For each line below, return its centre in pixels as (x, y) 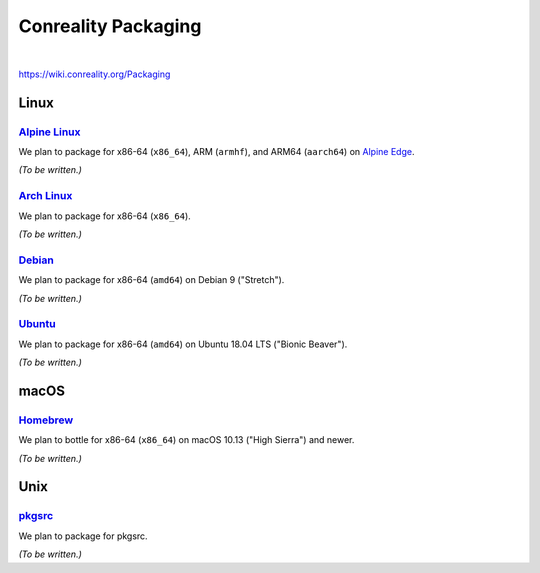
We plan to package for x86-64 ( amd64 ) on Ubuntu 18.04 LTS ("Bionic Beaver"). (183, 344)
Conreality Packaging (110, 26)
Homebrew (46, 420)
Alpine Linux (49, 132)
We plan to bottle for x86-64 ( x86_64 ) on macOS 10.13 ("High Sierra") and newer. (186, 440)
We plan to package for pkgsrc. (83, 536)
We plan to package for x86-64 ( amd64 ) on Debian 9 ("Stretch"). (151, 280)
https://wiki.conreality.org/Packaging (94, 74)
